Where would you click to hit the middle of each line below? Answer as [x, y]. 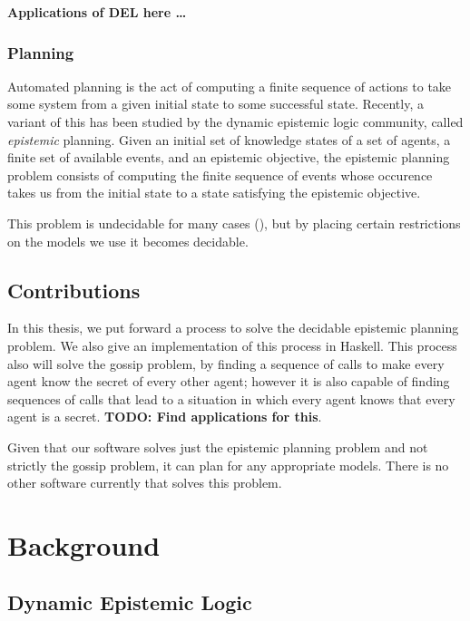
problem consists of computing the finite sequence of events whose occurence [220, 175]
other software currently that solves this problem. [145, 483]
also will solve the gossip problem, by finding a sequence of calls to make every [226, 363]
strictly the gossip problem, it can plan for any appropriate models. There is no [228, 465]
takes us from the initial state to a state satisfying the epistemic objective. [214, 193]
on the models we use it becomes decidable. [128, 241]
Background [84, 544]
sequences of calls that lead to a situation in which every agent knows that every [231, 398]
